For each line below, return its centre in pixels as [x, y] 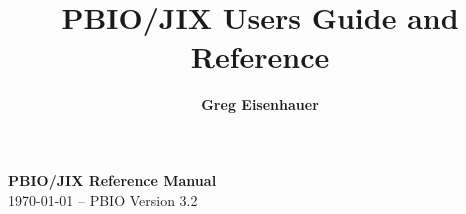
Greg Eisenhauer [260, 104]
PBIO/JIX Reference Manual [112, 179]
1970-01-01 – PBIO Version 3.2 [103, 199]
